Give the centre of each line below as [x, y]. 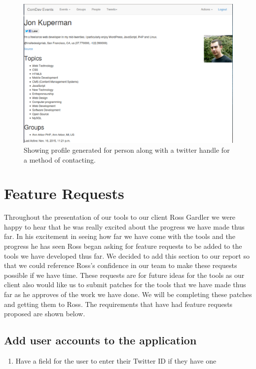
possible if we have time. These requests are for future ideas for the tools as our [124, 275]
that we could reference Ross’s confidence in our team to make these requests [121, 265]
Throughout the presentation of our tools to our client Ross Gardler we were [120, 217]
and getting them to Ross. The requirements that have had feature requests [118, 304]
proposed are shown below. [45, 314]
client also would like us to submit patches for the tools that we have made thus [125, 285]
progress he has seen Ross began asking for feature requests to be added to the [123, 246]
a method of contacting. [60, 159]
